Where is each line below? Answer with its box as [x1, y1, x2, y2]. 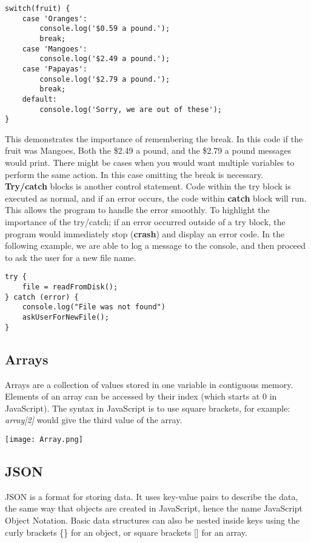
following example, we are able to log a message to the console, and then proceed [5, 239, 306, 252]
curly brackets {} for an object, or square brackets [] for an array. [5, 525, 247, 538]
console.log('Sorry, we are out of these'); [39, 105, 222, 114]
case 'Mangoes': [22, 44, 88, 53]
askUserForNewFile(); [22, 313, 109, 322]
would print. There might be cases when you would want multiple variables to [5, 156, 295, 169]
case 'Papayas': [22, 64, 88, 73]
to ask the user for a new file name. [5, 251, 136, 263]
